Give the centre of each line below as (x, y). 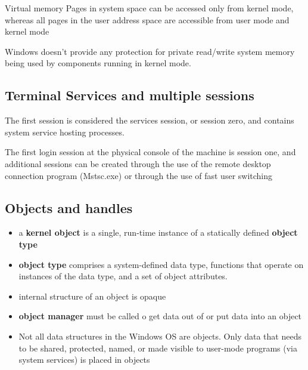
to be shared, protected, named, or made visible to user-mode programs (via (158, 348)
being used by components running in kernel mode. (98, 63)
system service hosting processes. (65, 132)
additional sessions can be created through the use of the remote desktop (138, 163)
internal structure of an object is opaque (92, 296)
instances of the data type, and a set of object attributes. (123, 276)
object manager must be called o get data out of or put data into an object (160, 316)
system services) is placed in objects (84, 360)
